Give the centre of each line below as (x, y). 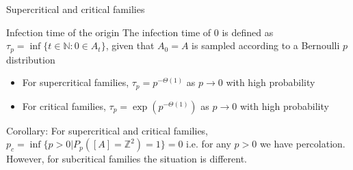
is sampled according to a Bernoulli (266, 45)
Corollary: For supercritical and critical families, (107, 130)
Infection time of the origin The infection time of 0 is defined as (140, 32)
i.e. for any (209, 144)
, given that (130, 45)
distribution (31, 59)
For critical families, (64, 105)
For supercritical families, (76, 82)
